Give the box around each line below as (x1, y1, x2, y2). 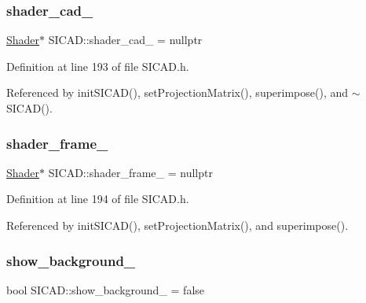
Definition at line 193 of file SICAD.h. (6, 57, 189, 74)
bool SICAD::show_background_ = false (6, 281, 205, 297)
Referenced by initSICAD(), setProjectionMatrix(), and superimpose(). (6, 217, 349, 233)
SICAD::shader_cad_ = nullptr (48, 31, 203, 48)
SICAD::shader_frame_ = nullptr (48, 164, 213, 180)
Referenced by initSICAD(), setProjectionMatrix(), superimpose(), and (6, 84, 349, 101)
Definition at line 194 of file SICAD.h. (6, 190, 189, 207)
